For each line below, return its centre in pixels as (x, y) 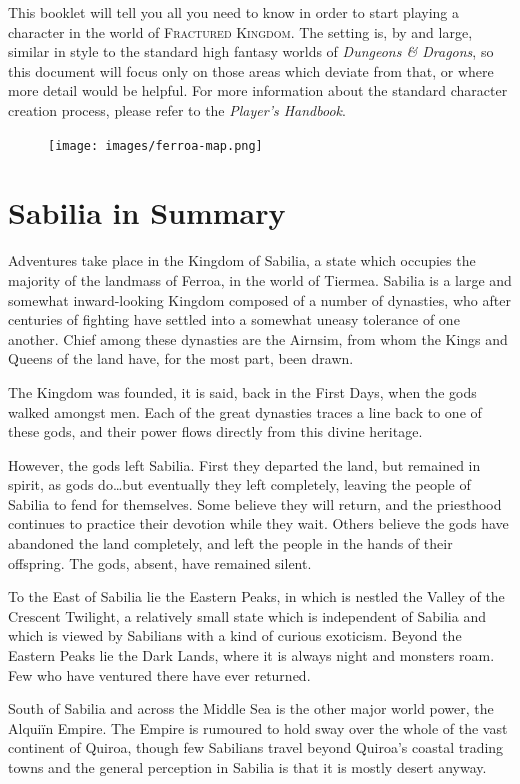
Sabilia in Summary (147, 212)
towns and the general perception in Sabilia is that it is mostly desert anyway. (247, 767)
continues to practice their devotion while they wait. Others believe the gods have (258, 523)
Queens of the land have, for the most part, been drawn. (181, 358)
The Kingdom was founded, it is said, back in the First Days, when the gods (242, 391)
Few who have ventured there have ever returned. (159, 674)
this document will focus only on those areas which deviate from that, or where (251, 70)
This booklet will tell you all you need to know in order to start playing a (234, 12)
